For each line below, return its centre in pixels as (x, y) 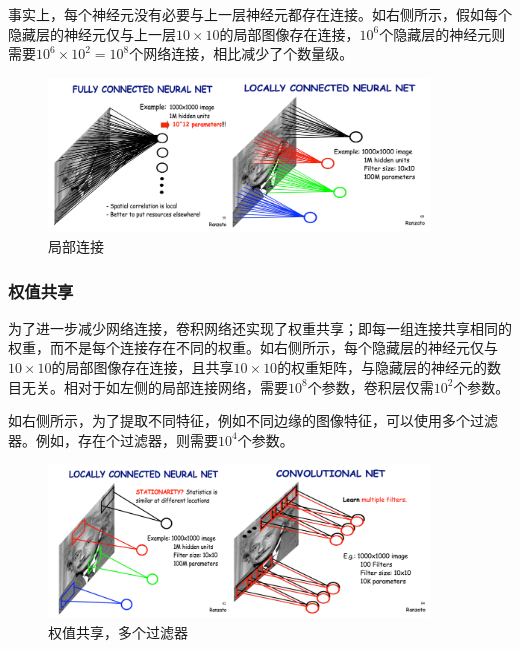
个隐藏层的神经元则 (442, 33)
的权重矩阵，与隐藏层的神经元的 (382, 367)
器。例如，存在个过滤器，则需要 (113, 439)
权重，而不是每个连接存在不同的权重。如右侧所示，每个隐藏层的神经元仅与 (253, 347)
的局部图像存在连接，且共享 (142, 367)
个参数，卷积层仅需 (370, 386)
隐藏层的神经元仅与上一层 (92, 33)
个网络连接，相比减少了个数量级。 (241, 53)
